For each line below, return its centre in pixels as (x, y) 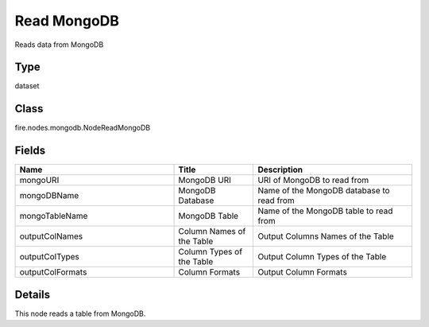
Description (280, 169)
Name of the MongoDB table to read (325, 211)
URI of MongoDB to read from (313, 181)
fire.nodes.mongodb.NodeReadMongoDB (83, 128)
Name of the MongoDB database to (324, 191)
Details (33, 294)
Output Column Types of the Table (322, 257)
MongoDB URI (205, 181)
